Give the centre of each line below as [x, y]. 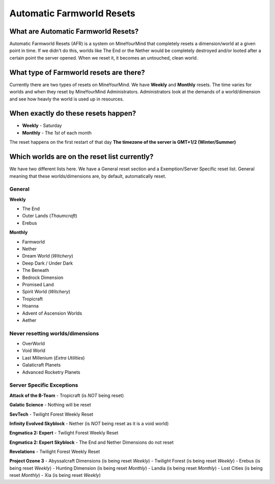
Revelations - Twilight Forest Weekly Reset [55, 452]
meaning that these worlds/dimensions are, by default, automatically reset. [88, 176]
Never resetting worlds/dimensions [54, 333]
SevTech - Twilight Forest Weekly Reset [51, 414]
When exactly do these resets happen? [73, 113]
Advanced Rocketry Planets [51, 372]
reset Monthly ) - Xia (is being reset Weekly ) [55, 475]
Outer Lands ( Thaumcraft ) [50, 216]
